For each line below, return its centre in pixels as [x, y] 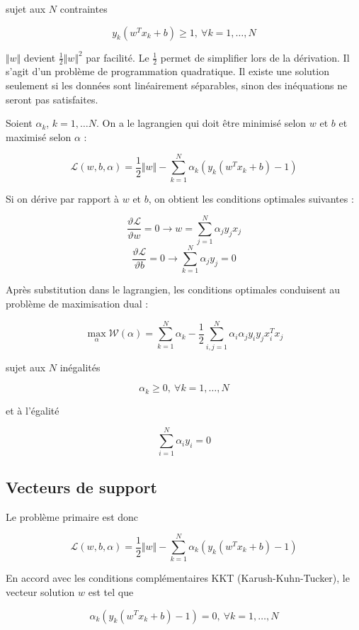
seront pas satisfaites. [52, 99]
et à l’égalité [33, 410]
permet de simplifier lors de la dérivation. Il [255, 57]
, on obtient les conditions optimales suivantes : [251, 198]
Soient [19, 123]
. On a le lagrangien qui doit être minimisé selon [201, 123]
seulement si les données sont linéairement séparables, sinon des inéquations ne [177, 85]
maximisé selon [39, 136]
